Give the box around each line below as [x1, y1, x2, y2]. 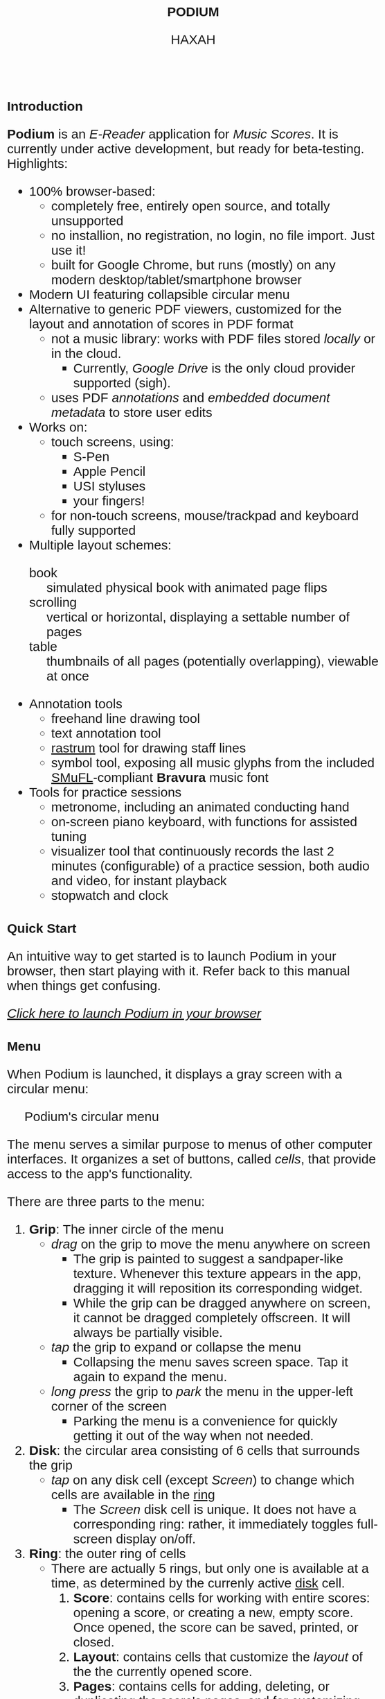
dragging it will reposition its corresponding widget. [73, 1281, 363, 1296]
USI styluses [73, 479, 146, 493]
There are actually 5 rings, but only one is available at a [51, 1561, 369, 1576]
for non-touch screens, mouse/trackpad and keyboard [51, 508, 359, 523]
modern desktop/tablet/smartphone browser [51, 272, 302, 287]
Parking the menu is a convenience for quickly [73, 1413, 338, 1428]
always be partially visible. [73, 1325, 224, 1340]
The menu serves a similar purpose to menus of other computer [7, 1137, 373, 1152]
